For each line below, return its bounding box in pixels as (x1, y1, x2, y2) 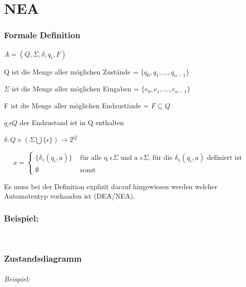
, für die (148, 154, 173, 162)
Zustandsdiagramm (4, 252, 82, 265)
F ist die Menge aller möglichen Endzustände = (4, 100, 149, 110)
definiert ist (207, 154, 242, 162)
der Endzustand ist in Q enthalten (19, 117, 124, 127)
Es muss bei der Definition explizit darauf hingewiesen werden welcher (4, 181, 218, 191)
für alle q (80, 154, 108, 162)
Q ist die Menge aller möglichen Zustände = (4, 66, 138, 76)
